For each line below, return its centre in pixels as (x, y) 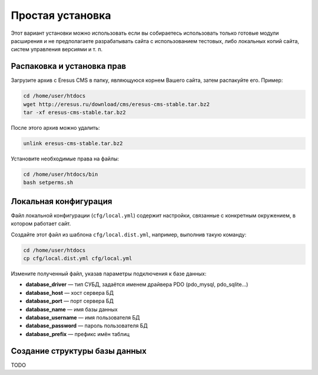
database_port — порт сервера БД (70, 301)
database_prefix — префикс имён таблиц (77, 334)
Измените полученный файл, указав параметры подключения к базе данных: (109, 274)
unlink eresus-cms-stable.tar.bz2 (73, 143)
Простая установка (61, 15)
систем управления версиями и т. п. (57, 50)
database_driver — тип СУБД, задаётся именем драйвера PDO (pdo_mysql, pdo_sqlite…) (137, 284)
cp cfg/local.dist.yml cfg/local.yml (78, 258)
